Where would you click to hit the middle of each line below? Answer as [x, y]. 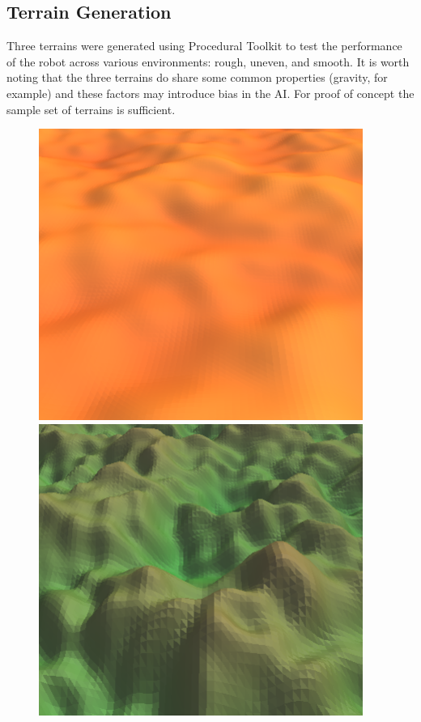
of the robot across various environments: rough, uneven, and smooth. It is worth [208, 61]
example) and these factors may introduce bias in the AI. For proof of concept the [210, 93]
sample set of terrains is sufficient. [91, 109]
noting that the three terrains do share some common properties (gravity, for [197, 77]
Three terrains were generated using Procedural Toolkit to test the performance [204, 46]
